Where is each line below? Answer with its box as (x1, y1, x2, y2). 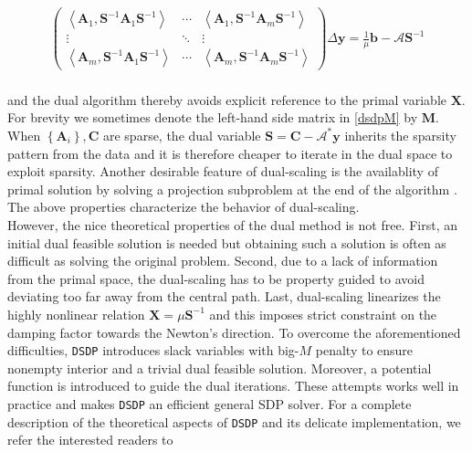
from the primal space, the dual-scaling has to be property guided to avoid (7, 268, 425, 288)
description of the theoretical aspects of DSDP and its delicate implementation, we (7, 412, 461, 431)
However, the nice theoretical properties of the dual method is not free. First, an (7, 215, 457, 234)
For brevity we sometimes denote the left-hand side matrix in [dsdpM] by (7, 108, 418, 127)
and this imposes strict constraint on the (209, 304, 437, 323)
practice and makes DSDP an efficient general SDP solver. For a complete (7, 394, 412, 413)
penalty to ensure (315, 341, 414, 360)
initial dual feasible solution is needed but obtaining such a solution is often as (7, 233, 446, 252)
